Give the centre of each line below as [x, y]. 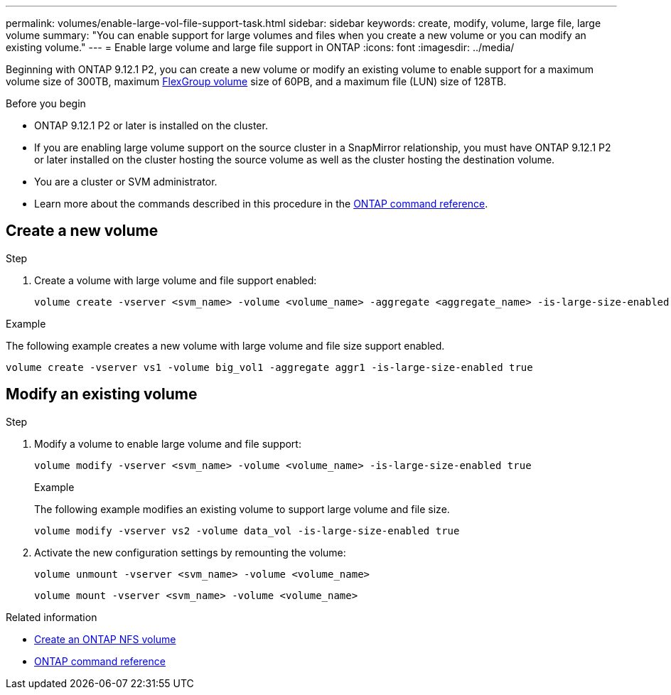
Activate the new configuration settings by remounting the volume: [190, 552]
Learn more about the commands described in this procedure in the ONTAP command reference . [261, 204]
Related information [52, 617]
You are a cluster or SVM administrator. [126, 182]
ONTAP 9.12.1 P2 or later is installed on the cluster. [151, 125]
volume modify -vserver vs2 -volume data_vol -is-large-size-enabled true [247, 530]
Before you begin [46, 103]
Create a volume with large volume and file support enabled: [176, 280]
